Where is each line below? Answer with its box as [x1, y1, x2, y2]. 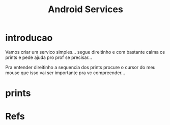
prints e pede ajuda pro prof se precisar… [5, 54, 93, 60]
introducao [5, 32, 53, 44]
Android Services [48, 4, 123, 15]
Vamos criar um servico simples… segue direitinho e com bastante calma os [5, 49, 165, 55]
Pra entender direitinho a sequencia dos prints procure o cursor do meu [5, 64, 156, 70]
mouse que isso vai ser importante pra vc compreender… [5, 70, 126, 76]
